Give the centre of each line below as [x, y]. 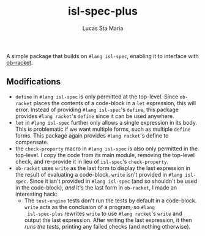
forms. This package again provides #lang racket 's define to [92, 135]
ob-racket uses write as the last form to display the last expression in [103, 168]
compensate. [32, 142]
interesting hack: [36, 194]
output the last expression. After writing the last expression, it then [108, 220]
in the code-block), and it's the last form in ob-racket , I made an [96, 187]
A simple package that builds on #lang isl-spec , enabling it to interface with [102, 56]
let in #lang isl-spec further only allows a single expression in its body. [106, 122]
